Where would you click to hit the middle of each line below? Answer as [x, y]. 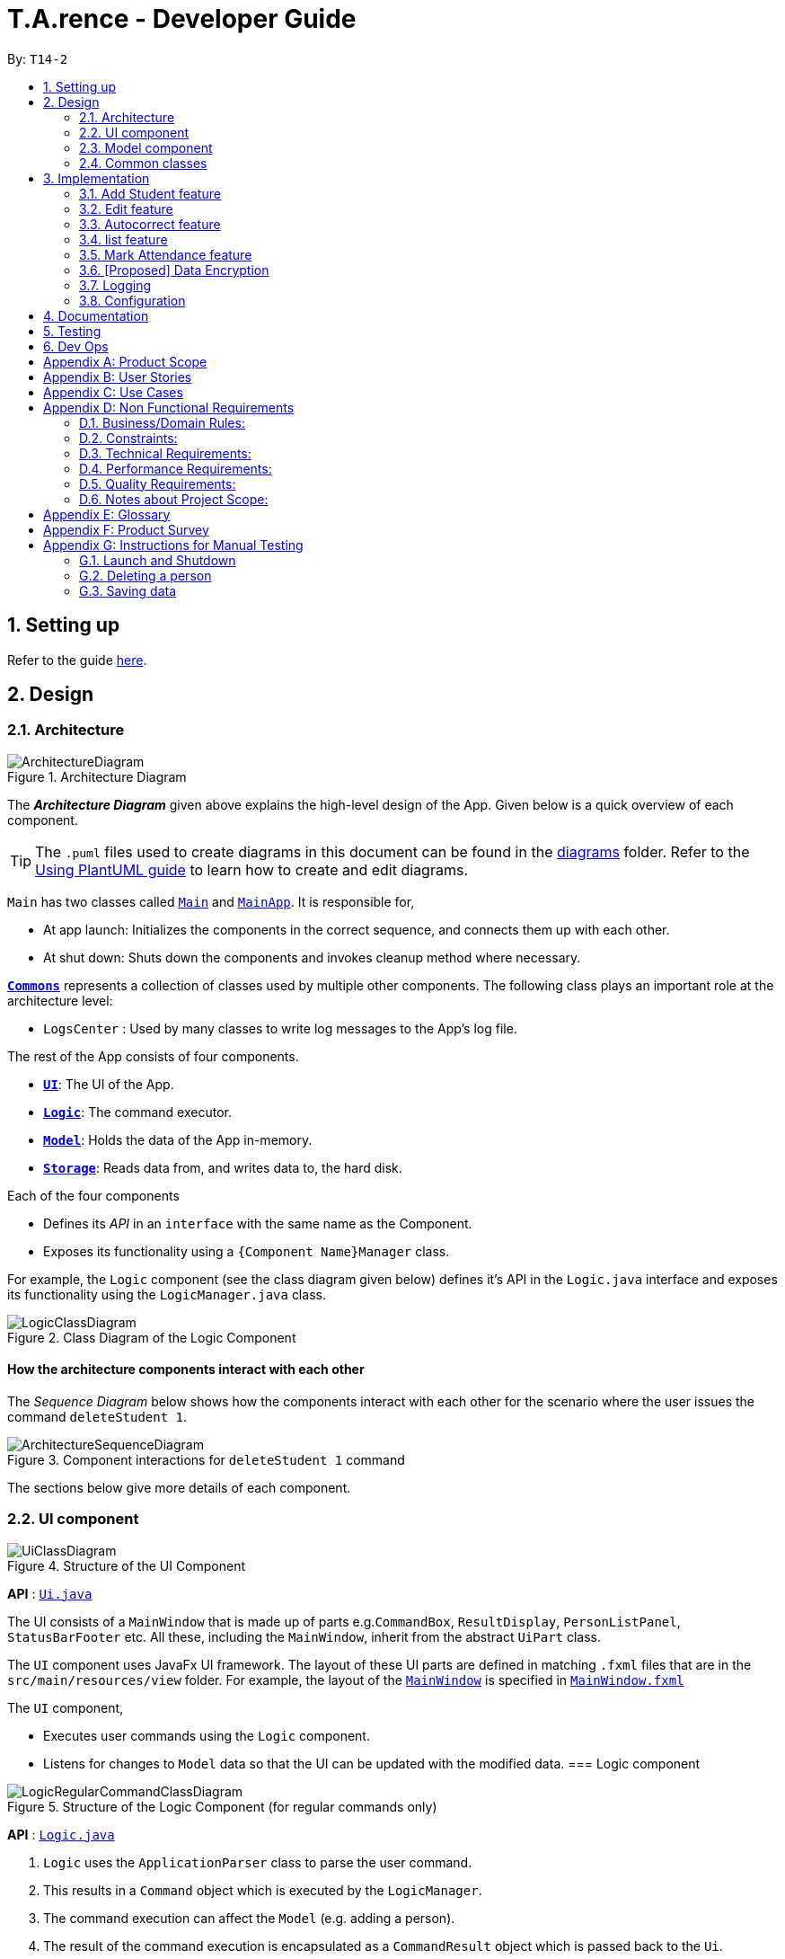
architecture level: [60, 1000]
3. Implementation [97, 178]
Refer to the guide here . [77, 660]
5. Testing [72, 331]
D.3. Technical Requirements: [165, 453]
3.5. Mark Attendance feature [166, 254]
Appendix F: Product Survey [126, 529]
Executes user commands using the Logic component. [207, 1735]
